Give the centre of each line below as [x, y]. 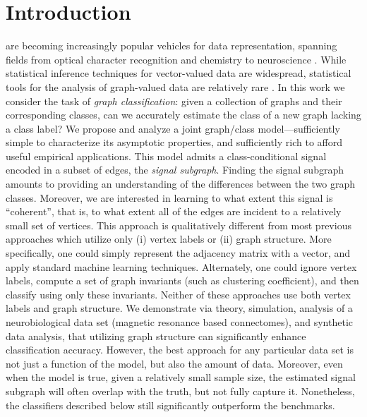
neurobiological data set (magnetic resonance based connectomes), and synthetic [179, 322]
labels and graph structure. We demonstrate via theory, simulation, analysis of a [179, 308]
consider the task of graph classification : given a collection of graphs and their [174, 101]
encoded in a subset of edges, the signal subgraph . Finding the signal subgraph [175, 170]
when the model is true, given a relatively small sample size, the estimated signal [181, 377]
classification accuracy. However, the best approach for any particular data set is [180, 350]
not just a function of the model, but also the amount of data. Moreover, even [174, 363]
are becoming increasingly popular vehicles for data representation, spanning [172, 46]
